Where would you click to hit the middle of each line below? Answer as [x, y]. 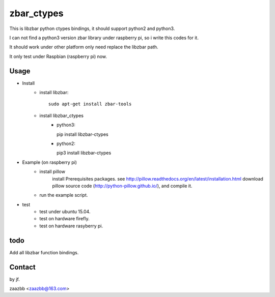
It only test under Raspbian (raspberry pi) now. [58, 56]
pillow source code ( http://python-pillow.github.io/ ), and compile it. [122, 186]
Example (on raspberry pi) [50, 162]
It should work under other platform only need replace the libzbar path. [84, 47]
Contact [22, 267]
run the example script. [64, 195]
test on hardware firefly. [65, 219]
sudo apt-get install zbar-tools [90, 104]
